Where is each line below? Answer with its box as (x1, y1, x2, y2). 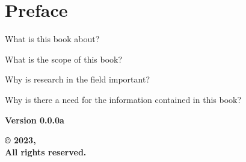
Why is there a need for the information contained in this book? (5, 93, 242, 105)
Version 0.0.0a (5, 113, 64, 126)
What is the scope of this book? (5, 52, 123, 65)
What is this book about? (5, 33, 100, 45)
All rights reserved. (5, 145, 87, 158)
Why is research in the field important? (5, 73, 150, 86)
